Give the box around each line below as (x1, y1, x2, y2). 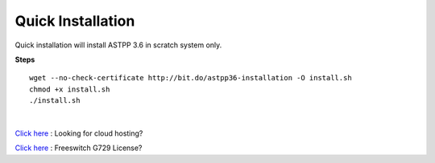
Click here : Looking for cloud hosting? (14, 128, 143, 138)
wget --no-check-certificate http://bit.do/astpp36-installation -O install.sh (29, 73, 352, 83)
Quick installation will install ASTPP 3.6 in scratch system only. (14, 40, 222, 50)
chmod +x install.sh (29, 84, 110, 94)
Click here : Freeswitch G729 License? (14, 143, 143, 153)
